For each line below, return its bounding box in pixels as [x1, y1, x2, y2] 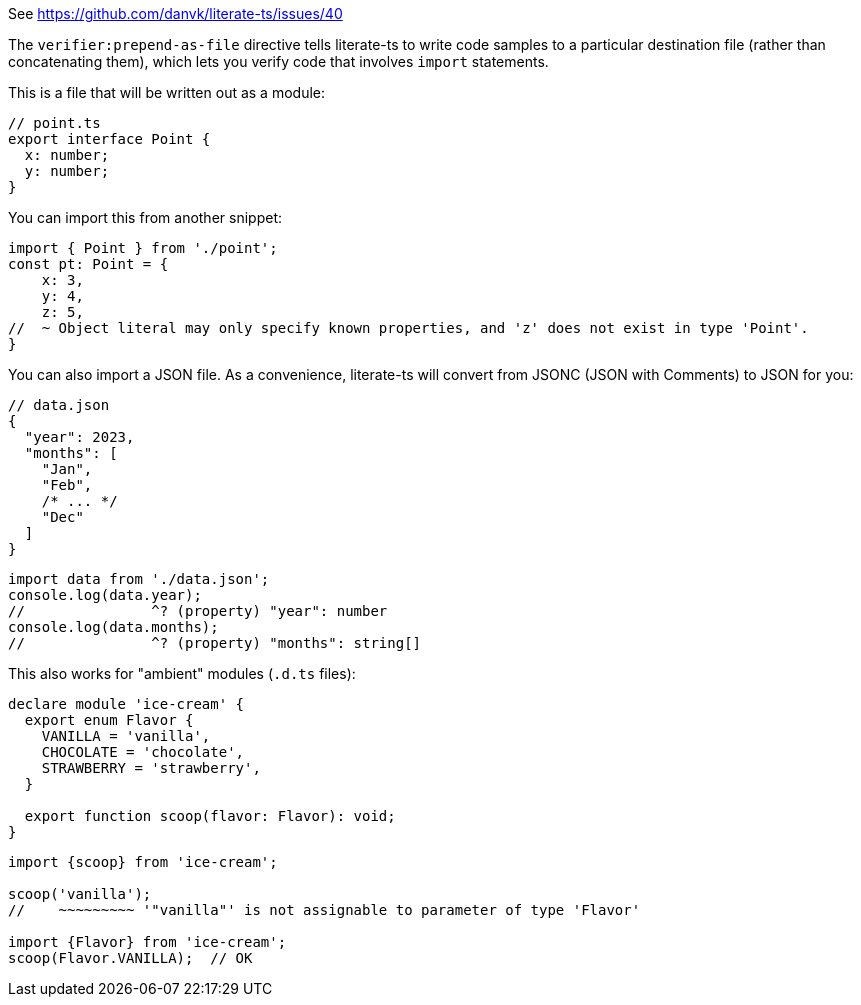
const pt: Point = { [8, 256, 169, 272]
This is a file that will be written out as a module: [8, 84, 326, 101]
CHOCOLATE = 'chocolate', [41, 744, 245, 760]
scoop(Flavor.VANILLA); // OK [8, 950, 253, 966]
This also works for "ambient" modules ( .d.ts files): [8, 665, 356, 682]
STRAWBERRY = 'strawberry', [41, 760, 261, 776]
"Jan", [41, 461, 93, 477]
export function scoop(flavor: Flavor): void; [24, 808, 396, 824]
